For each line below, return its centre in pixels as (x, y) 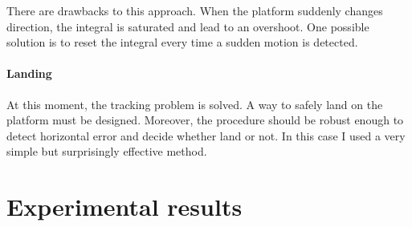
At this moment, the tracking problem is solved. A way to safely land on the (195, 104)
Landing (29, 73)
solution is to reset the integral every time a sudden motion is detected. (182, 42)
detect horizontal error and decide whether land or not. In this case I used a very (206, 135)
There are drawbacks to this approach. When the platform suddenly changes (195, 10)
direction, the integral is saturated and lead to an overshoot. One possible (188, 26)
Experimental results (124, 207)
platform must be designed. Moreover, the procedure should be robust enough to (205, 120)
